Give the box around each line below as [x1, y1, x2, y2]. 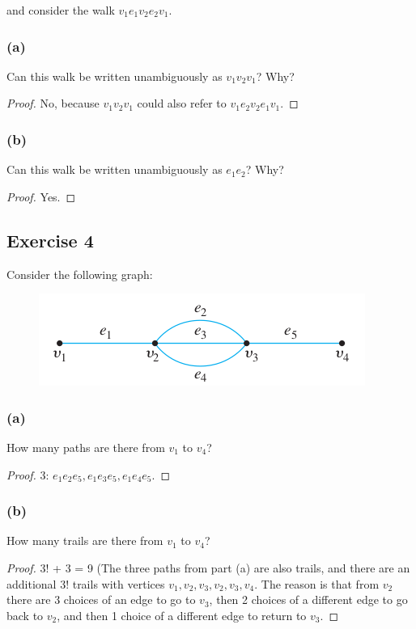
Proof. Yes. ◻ [6, 188, 76, 205]
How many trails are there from [6, 532, 163, 549]
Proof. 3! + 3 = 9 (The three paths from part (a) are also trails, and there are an [6, 559, 410, 576]
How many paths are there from [6, 439, 165, 456]
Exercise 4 [6, 227, 94, 252]
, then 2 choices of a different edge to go [209, 591, 408, 608]
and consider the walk [6, 2, 115, 18]
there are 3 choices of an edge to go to [6, 591, 196, 608]
